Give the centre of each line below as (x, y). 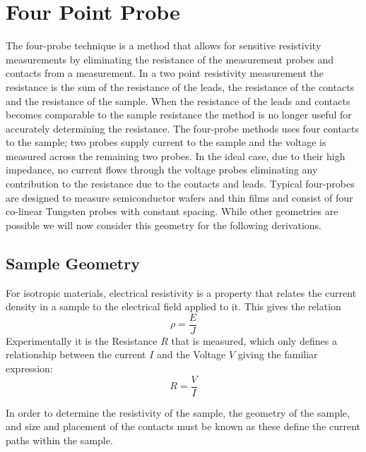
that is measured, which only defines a (254, 340)
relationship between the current (76, 354)
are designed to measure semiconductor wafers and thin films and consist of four (179, 197)
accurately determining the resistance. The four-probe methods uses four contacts (183, 128)
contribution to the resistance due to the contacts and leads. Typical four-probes (180, 184)
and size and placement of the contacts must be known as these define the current (183, 426)
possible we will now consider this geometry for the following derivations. (164, 225)
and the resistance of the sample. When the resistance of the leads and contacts (178, 100)
